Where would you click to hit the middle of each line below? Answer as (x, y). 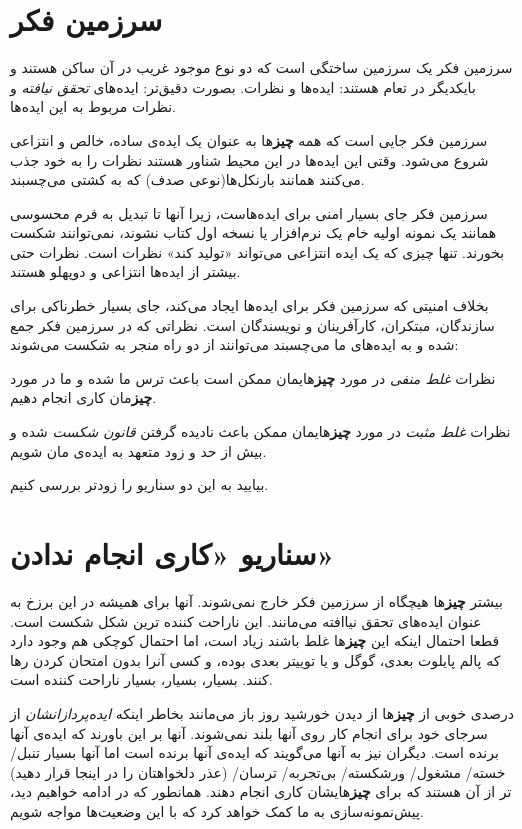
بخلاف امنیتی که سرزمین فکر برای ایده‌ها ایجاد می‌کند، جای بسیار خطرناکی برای (249, 305)
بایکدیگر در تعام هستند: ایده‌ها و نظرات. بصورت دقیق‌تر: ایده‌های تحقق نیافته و (243, 86)
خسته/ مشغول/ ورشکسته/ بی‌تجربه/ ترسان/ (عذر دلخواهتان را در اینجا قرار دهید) (258, 771)
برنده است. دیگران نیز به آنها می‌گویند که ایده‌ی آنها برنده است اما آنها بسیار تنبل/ (254, 752)
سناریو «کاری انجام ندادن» (172, 553)
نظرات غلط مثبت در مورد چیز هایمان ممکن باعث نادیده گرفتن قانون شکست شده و (260, 431)
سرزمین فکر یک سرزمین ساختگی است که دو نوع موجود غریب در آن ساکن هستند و (261, 67)
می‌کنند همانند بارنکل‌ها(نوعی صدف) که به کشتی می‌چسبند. (187, 179)
